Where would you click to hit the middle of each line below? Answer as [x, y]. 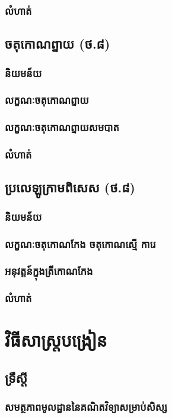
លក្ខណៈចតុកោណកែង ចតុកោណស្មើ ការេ [80, 244]
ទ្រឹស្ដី [16, 377]
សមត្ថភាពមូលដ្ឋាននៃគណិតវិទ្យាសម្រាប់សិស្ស [86, 407]
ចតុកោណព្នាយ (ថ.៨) [58, 44]
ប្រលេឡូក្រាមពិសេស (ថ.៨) [70, 187]
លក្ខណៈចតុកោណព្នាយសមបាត [62, 127]
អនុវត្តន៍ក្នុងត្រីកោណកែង [49, 271]
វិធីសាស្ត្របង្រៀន [56, 340]
